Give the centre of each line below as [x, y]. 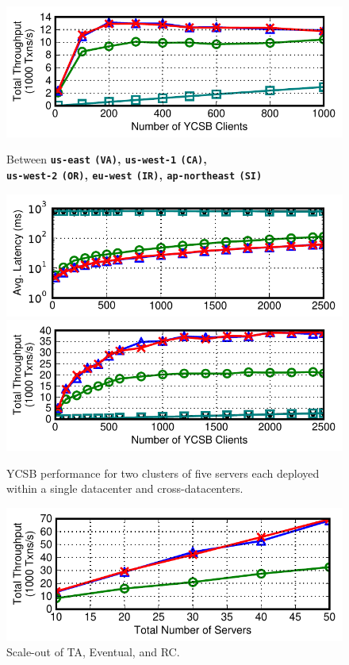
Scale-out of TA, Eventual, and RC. [93, 652]
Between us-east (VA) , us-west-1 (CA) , [107, 159]
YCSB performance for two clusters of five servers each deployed [163, 473]
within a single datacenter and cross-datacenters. [125, 488]
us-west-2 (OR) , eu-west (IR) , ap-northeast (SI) [134, 175]
